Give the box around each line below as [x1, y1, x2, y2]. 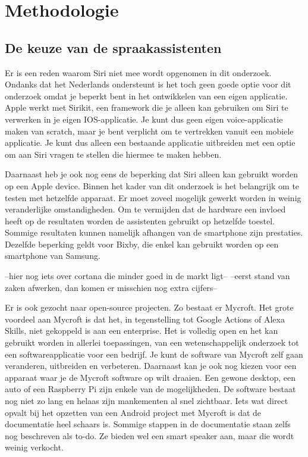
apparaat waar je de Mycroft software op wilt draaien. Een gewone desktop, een [5, 371, 296, 383]
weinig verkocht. [5, 441, 64, 453]
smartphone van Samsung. [5, 249, 100, 262]
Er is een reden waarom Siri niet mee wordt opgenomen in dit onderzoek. [5, 66, 272, 79]
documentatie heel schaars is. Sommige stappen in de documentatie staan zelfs [5, 418, 291, 430]
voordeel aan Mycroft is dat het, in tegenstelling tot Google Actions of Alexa [5, 312, 285, 325]
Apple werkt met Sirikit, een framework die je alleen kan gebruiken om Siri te [5, 101, 288, 114]
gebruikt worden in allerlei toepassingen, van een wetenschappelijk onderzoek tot [5, 336, 299, 349]
